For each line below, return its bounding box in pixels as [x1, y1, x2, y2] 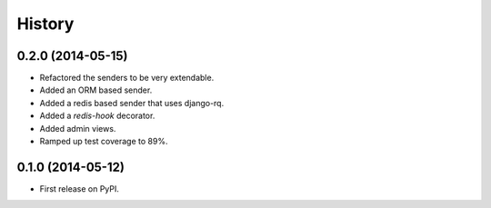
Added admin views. [39, 123, 116, 134]
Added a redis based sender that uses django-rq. [39, 97, 225, 108]
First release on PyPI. [39, 183, 120, 194]
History [16, 14, 75, 34]
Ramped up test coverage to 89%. [39, 136, 168, 147]
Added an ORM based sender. [39, 84, 153, 95]
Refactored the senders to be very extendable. [39, 73, 215, 84]
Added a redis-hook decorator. [39, 110, 155, 122]
